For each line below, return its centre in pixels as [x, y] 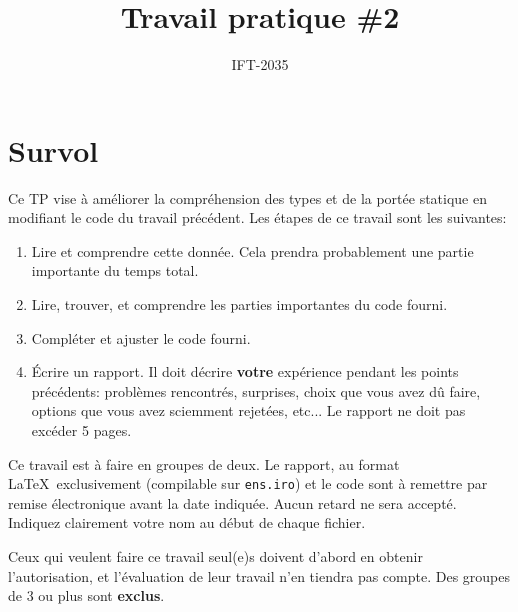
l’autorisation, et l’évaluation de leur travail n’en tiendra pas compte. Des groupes [259, 575]
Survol [53, 149]
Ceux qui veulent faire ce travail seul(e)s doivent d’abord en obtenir [215, 556]
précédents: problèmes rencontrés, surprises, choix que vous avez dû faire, [256, 390]
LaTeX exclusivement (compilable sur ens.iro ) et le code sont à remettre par [248, 483]
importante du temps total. [115, 270]
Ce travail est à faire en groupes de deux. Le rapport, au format [204, 463]
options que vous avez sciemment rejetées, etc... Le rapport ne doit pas [248, 410]
